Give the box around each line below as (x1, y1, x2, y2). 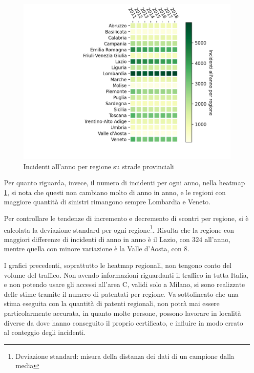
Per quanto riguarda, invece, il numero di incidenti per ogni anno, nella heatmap (4, 177, 245, 188)
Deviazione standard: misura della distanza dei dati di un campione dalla (15, 351, 234, 361)
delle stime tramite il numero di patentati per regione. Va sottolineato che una (4, 288, 239, 299)
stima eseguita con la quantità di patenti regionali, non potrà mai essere (4, 298, 220, 308)
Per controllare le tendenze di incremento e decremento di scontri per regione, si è (4, 213, 249, 223)
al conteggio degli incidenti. (4, 327, 86, 337)
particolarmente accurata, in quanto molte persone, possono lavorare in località (4, 307, 241, 318)
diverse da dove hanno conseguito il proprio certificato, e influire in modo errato (4, 317, 243, 328)
